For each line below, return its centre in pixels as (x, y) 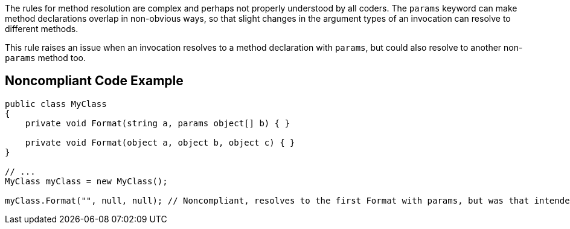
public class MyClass (56, 104)
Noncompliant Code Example (94, 81)
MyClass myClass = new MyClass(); (86, 181)
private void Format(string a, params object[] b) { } (158, 123)
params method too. (45, 58)
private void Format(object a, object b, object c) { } (160, 142)
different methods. (42, 29)
